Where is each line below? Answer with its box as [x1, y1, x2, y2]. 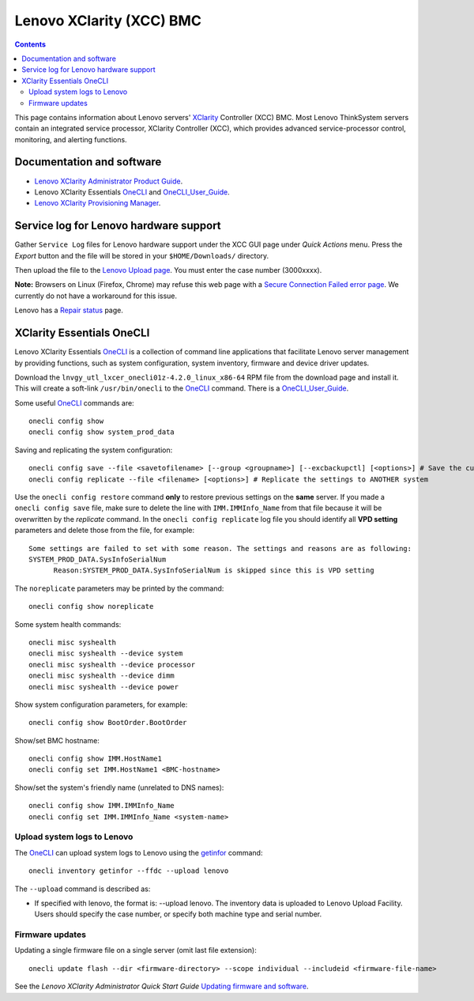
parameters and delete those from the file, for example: [14, 526, 195, 535]
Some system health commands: [14, 619, 122, 629]
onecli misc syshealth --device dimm [28, 671, 175, 680]
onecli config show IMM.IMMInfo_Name [28, 801, 175, 810]
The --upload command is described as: [14, 884, 151, 893]
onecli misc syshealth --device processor [28, 660, 196, 669]
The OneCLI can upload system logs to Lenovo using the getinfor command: [14, 848, 263, 857]
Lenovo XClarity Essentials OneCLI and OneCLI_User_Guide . [34, 187, 231, 197]
